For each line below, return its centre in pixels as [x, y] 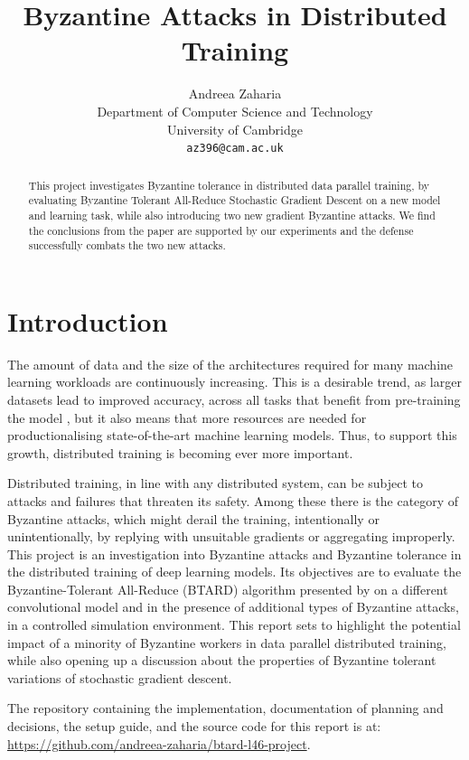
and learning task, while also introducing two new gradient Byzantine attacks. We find [232, 215]
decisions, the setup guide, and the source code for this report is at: [194, 726]
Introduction [88, 320]
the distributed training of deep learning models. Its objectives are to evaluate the [234, 572]
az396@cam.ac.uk [235, 149]
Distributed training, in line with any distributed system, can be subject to [216, 483]
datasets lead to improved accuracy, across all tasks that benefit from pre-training [234, 399]
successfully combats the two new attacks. [127, 245]
